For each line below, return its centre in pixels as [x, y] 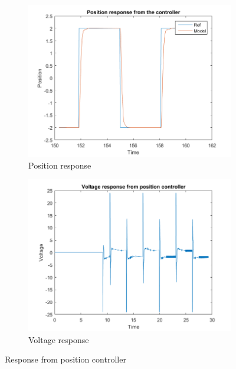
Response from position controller [65, 359]
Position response [60, 165]
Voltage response [59, 339]
